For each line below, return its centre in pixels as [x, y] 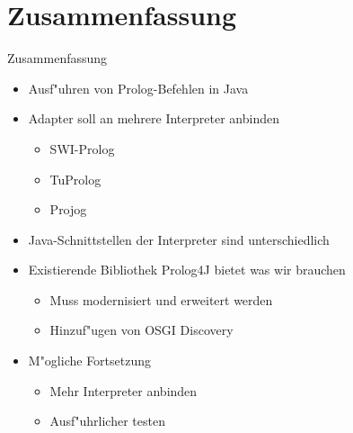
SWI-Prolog [82, 148]
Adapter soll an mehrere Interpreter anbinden [154, 118]
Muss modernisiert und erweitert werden [161, 299]
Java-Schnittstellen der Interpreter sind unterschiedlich [179, 239]
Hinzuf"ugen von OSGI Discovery [141, 330]
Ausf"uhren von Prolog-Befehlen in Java [138, 88]
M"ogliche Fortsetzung [90, 361]
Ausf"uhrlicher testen [107, 421]
